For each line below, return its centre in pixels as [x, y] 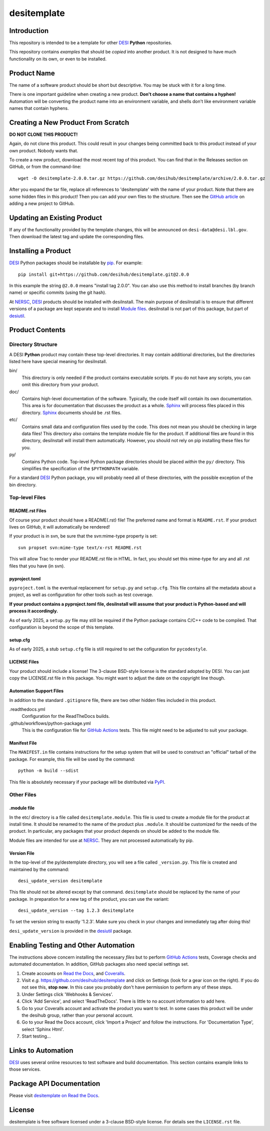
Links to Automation [41, 1050]
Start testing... [36, 1036]
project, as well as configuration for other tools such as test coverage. [81, 595]
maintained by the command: [39, 869]
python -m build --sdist [48, 771]
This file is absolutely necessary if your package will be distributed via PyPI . [87, 782]
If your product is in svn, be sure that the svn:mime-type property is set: [83, 536]
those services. [25, 1070]
